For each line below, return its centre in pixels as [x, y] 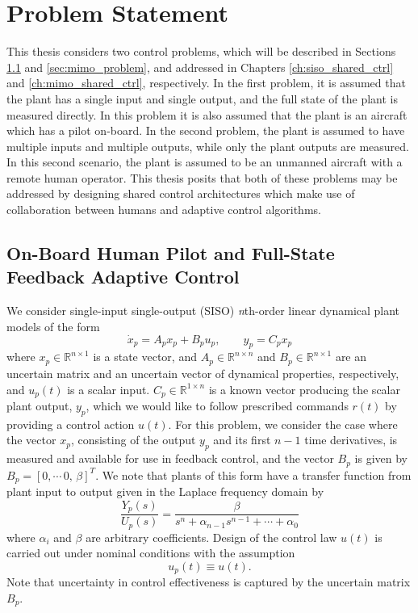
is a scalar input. [109, 389]
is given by [381, 458]
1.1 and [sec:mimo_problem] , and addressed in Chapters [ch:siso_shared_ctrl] [200, 67]
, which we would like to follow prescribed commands [217, 405]
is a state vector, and [145, 357]
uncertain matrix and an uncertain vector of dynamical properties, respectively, [203, 373]
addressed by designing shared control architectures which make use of [181, 193]
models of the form [53, 326]
